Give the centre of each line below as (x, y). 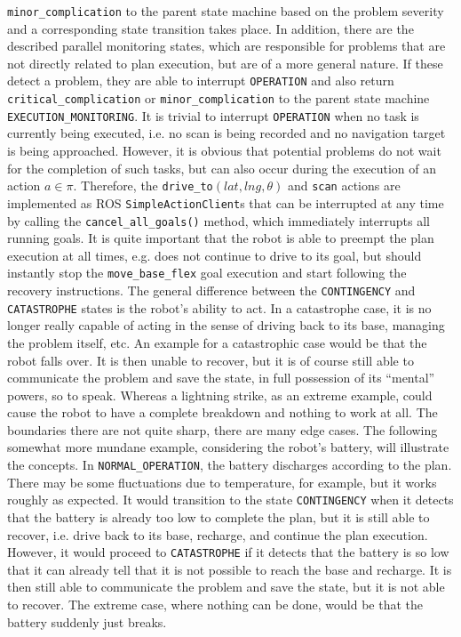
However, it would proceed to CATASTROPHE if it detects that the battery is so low (228, 552)
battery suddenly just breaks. (87, 621)
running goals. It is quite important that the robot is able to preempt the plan (221, 238)
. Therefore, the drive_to (143, 185)
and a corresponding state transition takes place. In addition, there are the (211, 28)
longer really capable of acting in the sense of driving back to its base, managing (226, 325)
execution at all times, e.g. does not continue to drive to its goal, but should (215, 255)
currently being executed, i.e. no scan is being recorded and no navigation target (227, 133)
